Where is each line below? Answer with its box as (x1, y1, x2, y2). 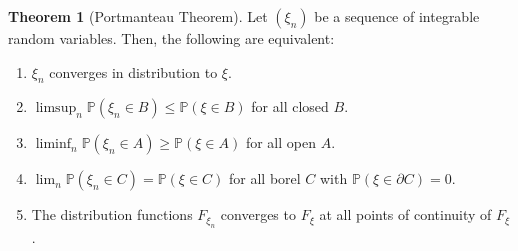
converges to (220, 204, 296, 225)
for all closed (251, 96, 329, 117)
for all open (245, 132, 316, 153)
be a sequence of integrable (314, 6, 480, 26)
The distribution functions (31, 204, 193, 225)
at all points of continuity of (319, 204, 492, 225)
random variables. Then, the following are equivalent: (8, 28, 335, 48)
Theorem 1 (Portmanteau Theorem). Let (8, 6, 268, 26)
